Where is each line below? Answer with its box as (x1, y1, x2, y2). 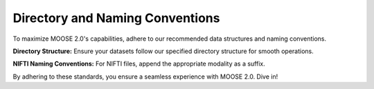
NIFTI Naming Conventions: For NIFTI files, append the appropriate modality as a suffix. (12, 59, 266, 68)
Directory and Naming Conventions (12, 10, 220, 26)
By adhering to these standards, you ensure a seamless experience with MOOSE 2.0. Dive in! (12, 72, 278, 81)
